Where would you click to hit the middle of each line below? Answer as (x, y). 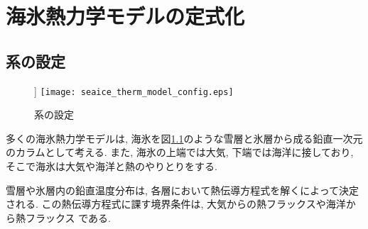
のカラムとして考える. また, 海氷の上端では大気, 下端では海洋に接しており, (180, 152)
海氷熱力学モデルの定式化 (125, 16)
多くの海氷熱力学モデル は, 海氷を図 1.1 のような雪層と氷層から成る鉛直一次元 (184, 138)
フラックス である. (68, 217)
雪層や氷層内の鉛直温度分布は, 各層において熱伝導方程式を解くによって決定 (183, 190)
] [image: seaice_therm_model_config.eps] (134, 90)
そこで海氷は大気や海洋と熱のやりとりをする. (112, 166)
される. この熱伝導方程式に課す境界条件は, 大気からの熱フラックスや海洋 (176, 204)
